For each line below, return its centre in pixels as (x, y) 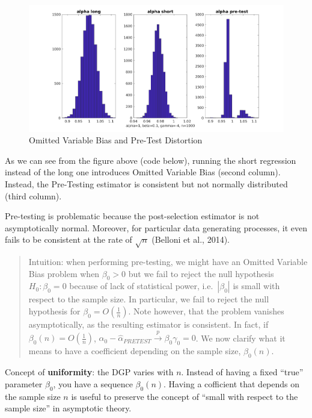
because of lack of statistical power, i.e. (141, 286)
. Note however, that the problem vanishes (206, 311)
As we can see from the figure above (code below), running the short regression (151, 160)
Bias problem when (64, 273)
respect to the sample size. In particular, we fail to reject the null (149, 299)
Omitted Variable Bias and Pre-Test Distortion (116, 140)
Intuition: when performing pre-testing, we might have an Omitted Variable (168, 262)
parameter (24, 383)
